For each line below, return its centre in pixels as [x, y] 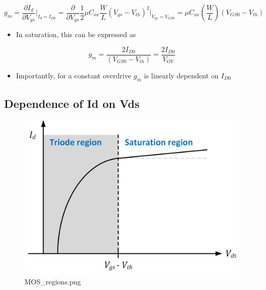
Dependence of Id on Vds [72, 103]
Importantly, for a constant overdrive [74, 75]
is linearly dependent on [181, 75]
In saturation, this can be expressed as [76, 34]
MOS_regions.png [53, 282]
